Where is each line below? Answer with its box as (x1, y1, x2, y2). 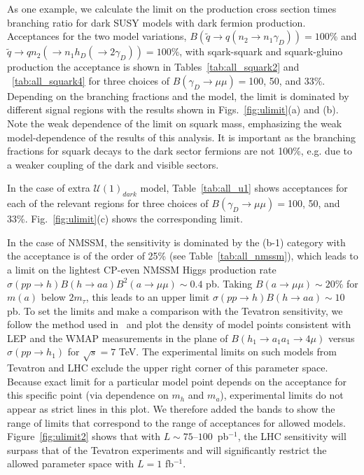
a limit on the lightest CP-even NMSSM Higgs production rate (7, 262, 276, 276)
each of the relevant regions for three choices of (7, 196, 209, 211)
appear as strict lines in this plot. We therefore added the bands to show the (7, 402, 335, 416)
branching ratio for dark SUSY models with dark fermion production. (7, 15, 306, 29)
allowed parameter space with (7, 456, 134, 471)
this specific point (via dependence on (7, 388, 169, 402)
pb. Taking (206, 276, 253, 290)
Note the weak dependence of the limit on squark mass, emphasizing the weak (7, 115, 342, 130)
